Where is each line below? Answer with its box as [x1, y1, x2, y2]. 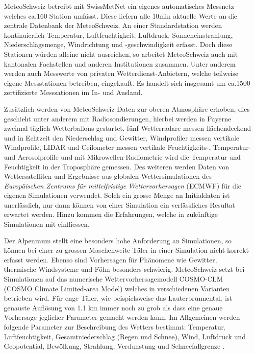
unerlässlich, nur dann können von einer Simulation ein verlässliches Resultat [4, 199, 235, 210]
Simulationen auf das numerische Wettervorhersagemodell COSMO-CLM [4, 274, 223, 284]
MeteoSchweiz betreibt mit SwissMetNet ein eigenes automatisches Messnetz [4, 1, 234, 11]
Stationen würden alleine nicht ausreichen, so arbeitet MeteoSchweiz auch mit [4, 48, 238, 59]
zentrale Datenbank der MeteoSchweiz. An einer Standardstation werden [4, 20, 222, 30]
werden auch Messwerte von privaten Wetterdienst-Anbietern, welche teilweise [4, 68, 239, 78]
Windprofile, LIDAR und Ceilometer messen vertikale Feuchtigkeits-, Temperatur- [4, 142, 251, 152]
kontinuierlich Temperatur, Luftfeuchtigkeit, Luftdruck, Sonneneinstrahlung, [4, 29, 233, 40]
